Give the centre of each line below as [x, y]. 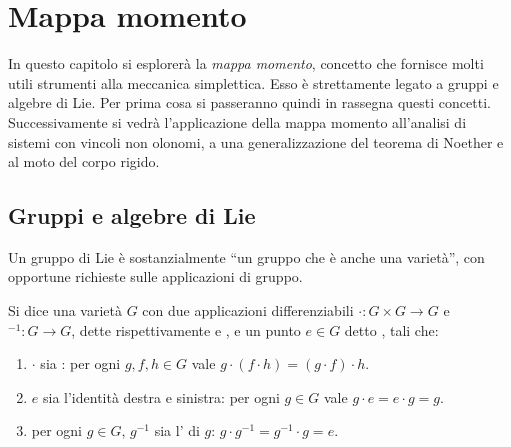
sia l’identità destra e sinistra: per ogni [161, 396]
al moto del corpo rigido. [84, 161]
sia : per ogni [80, 363]
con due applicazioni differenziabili [248, 310]
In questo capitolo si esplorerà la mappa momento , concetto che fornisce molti [246, 63]
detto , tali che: [391, 329]
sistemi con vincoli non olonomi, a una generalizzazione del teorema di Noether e [256, 141]
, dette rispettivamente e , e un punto [186, 329]
